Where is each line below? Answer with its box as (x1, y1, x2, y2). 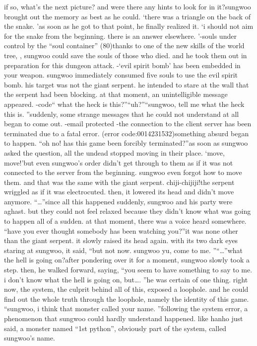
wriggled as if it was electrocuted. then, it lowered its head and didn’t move (4, 186, 234, 197)
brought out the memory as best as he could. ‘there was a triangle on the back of (4, 11, 251, 21)
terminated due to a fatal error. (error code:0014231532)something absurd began (4, 128, 249, 138)
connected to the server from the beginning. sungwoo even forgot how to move (4, 167, 242, 177)
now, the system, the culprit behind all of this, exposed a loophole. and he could (4, 284, 249, 294)
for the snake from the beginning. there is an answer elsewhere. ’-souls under (4, 30, 237, 41)
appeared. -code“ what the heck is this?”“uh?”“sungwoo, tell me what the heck (4, 98, 245, 109)
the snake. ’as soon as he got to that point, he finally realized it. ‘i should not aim (4, 21, 254, 31)
